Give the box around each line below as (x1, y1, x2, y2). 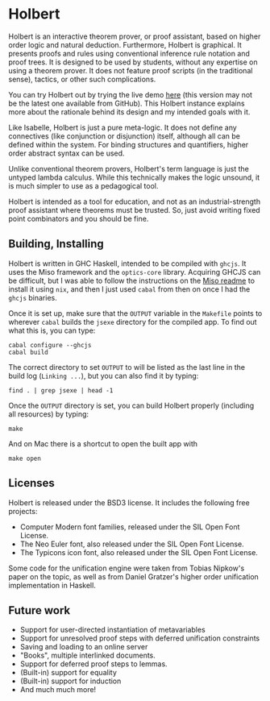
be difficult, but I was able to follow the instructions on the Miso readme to (8, 276, 255, 285)
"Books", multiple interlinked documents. (19, 650, 156, 661)
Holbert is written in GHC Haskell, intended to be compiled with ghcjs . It (8, 259, 247, 268)
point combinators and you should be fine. (8, 214, 149, 223)
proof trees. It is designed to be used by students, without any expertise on (8, 57, 258, 67)
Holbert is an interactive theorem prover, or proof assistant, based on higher (8, 31, 261, 41)
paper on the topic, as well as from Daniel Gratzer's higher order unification (8, 571, 260, 581)
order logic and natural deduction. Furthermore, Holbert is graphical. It (8, 39, 242, 49)
